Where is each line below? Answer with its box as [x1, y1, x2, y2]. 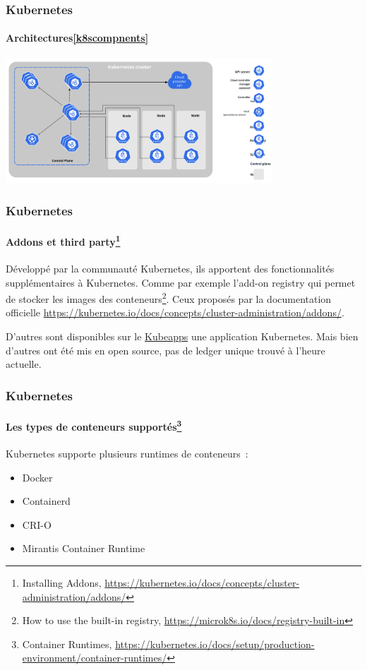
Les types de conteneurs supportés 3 [6, 417, 182, 433]
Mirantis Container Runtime [22, 541, 145, 556]
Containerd [22, 493, 71, 508]
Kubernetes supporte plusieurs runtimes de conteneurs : [6, 446, 248, 461]
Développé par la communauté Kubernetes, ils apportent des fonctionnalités [6, 261, 335, 275]
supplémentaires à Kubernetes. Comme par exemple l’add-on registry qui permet [6, 275, 356, 289]
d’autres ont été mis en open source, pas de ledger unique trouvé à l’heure [6, 342, 325, 357]
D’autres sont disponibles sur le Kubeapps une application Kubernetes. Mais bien [6, 328, 359, 343]
